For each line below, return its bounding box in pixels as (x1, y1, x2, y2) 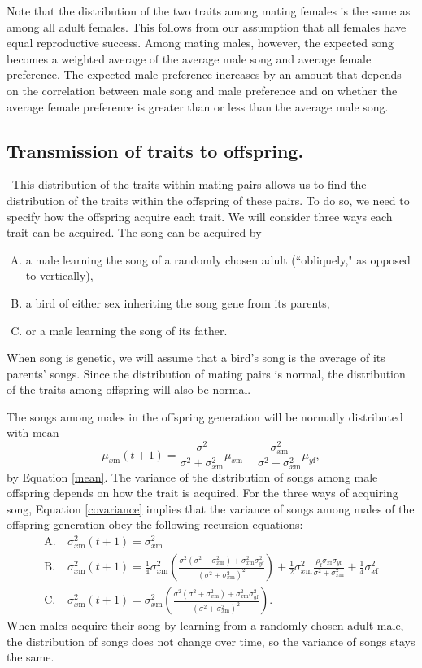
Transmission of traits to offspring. (7, 138, 304, 163)
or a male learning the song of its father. (25, 321, 228, 338)
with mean (7, 424, 59, 441)
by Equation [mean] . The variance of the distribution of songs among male (7, 468, 378, 485)
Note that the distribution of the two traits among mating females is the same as (7, 2, 411, 19)
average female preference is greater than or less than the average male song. (7, 98, 389, 115)
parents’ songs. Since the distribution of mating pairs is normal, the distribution (7, 365, 406, 382)
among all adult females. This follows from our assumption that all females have (7, 18, 407, 35)
